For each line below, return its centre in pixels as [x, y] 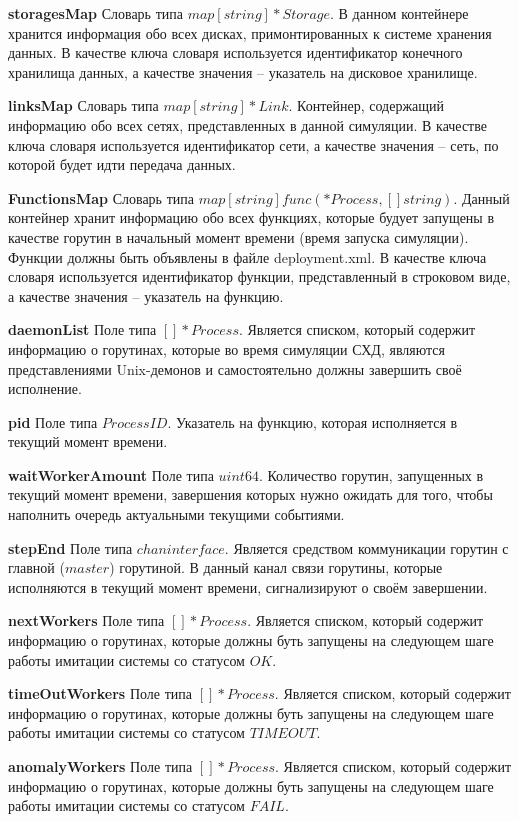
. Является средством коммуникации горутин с [366, 547]
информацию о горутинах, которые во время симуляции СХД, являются [226, 348]
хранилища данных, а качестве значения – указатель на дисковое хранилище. [243, 71]
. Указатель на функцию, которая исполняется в [312, 421]
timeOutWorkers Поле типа [100, 693]
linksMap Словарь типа [83, 105]
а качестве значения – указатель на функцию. [146, 295]
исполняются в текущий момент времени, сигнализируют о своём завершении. [248, 586]
